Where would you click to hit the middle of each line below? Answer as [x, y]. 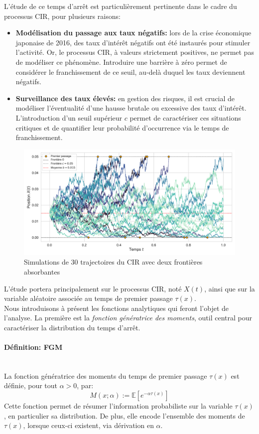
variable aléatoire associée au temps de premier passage [88, 298]
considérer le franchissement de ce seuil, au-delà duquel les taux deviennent [130, 72]
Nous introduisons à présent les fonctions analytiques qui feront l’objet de [117, 308]
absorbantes [42, 271]
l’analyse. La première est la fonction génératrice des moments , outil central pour [128, 318]
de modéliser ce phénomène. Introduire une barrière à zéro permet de [121, 62]
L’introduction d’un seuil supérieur [69, 117]
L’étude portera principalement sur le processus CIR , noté [93, 288]
